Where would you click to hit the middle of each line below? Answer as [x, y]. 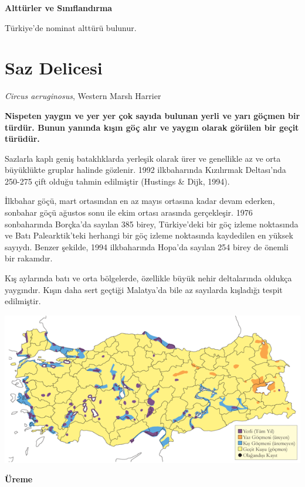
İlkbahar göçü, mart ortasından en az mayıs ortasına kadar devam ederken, [140, 201]
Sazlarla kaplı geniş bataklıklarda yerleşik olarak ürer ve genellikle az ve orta [143, 158]
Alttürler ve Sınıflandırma [59, 8]
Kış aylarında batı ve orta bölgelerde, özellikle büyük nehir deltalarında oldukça [148, 278]
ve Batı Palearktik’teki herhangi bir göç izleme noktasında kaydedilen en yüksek [149, 235]
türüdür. [22, 139]
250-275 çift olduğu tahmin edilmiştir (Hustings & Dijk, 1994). [117, 181]
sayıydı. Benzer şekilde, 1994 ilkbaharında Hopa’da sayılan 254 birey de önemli [147, 246]
